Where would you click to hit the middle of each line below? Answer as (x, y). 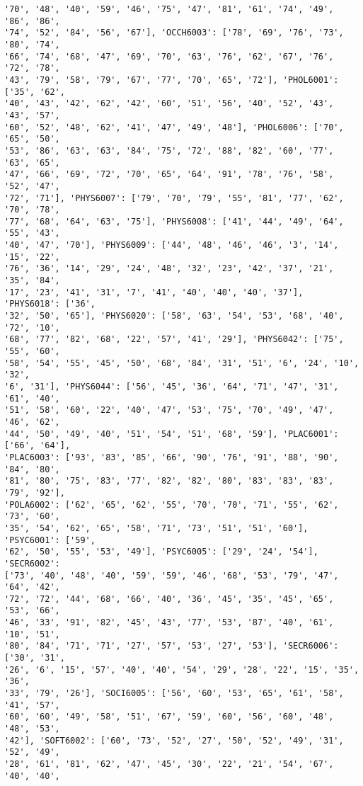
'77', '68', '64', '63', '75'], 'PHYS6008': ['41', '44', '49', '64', (174, 221)
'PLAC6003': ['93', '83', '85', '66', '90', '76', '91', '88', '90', (172, 457)
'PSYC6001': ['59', (50, 540)
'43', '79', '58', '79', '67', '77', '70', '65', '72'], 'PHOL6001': (172, 80)
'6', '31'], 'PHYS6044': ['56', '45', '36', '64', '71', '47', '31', (172, 387)
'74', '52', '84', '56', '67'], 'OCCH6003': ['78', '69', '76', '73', (174, 33)
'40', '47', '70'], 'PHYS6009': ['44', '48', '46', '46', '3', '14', (172, 245)
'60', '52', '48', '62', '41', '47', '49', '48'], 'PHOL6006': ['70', (174, 127)
